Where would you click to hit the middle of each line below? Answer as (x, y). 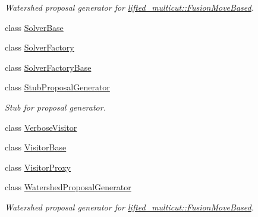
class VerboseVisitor (41, 127)
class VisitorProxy (38, 167)
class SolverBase (34, 27)
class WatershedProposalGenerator (68, 187)
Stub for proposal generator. (55, 107)
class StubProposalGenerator (57, 87)
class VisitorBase (36, 147)
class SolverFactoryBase (48, 67)
